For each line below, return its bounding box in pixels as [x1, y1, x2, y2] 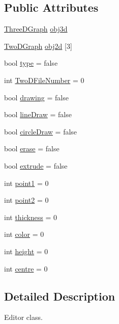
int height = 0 [4, 246, 48, 256]
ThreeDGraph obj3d [4, 23, 68, 34]
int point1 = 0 [4, 177, 49, 188]
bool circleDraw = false [4, 126, 77, 137]
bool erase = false [4, 143, 59, 154]
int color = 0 [4, 229, 44, 239]
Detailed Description [4, 288, 115, 304]
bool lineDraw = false [4, 109, 72, 120]
